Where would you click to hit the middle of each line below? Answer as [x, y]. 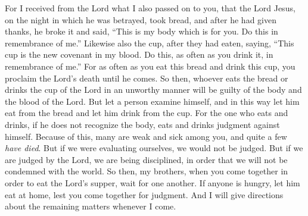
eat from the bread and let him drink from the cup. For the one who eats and [147, 113]
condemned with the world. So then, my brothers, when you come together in [147, 171]
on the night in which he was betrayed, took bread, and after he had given [141, 19]
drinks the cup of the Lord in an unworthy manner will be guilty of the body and [153, 90]
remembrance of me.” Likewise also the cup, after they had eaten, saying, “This [150, 43]
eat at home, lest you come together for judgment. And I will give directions [144, 194]
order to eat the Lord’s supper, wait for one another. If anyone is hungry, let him [153, 182]
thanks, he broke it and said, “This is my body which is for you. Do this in [141, 31]
